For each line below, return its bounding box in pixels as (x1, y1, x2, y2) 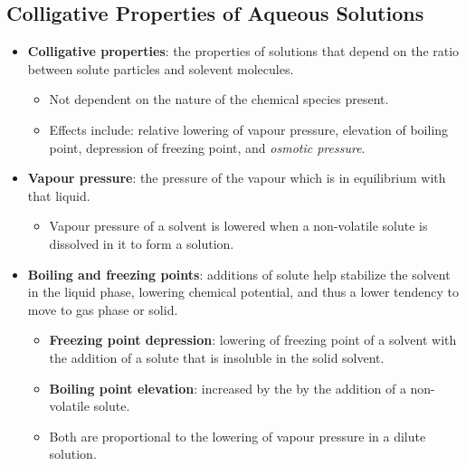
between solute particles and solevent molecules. (27, 59, 294, 78)
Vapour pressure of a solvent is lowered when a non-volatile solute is (49, 216, 428, 235)
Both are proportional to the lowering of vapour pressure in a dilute (49, 426, 426, 445)
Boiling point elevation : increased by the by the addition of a (49, 378, 406, 397)
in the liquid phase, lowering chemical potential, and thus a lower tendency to (27, 282, 460, 301)
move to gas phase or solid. (27, 300, 178, 319)
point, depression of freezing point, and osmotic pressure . (49, 138, 366, 157)
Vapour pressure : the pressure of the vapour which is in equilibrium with (27, 168, 446, 187)
